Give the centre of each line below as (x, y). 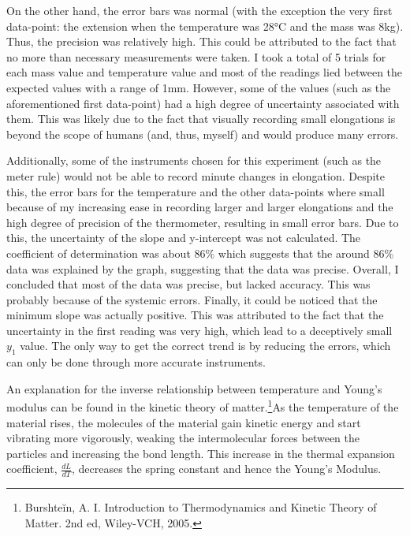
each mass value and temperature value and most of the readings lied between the (205, 72)
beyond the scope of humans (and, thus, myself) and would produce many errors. (203, 134)
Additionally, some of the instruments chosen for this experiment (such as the (194, 160)
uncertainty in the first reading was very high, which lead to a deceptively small (199, 330)
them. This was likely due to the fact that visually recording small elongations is (201, 119)
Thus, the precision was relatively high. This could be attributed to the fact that (201, 41)
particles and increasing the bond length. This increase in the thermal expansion (201, 453)
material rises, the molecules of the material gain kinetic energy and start (184, 422)
